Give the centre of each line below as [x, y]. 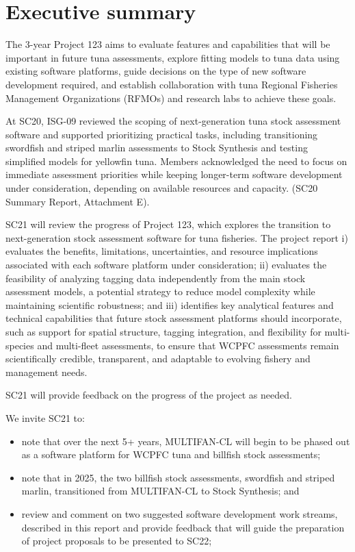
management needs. [47, 372]
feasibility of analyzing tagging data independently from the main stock [156, 278]
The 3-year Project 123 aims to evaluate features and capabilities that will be [168, 44]
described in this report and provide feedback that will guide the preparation [183, 527]
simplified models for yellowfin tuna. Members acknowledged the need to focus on [176, 161]
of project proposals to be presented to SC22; [117, 541]
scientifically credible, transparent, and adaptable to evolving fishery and [158, 359]
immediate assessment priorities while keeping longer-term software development [174, 174]
